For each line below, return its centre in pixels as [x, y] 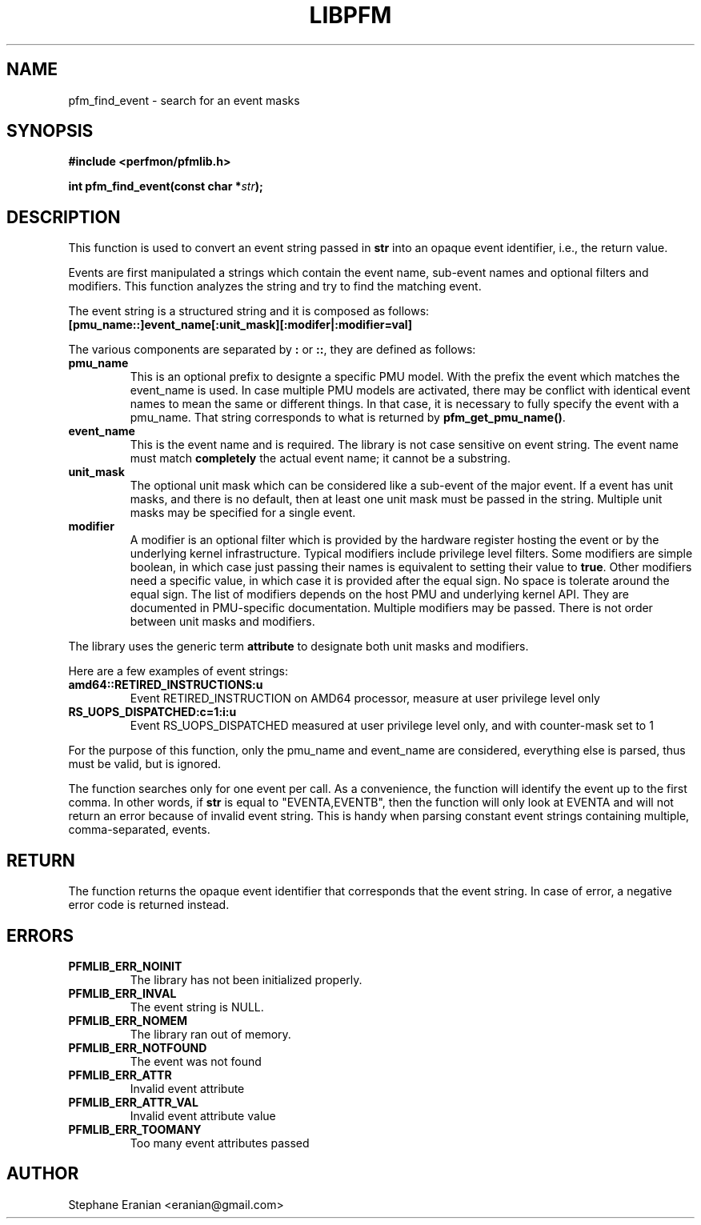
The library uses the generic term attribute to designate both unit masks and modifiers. [298, 647]
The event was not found [196, 1061]
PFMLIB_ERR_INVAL [122, 993]
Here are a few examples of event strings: [178, 671]
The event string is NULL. [197, 1007]
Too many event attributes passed [220, 1143]
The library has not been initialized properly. [246, 979]
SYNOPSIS [50, 131]
